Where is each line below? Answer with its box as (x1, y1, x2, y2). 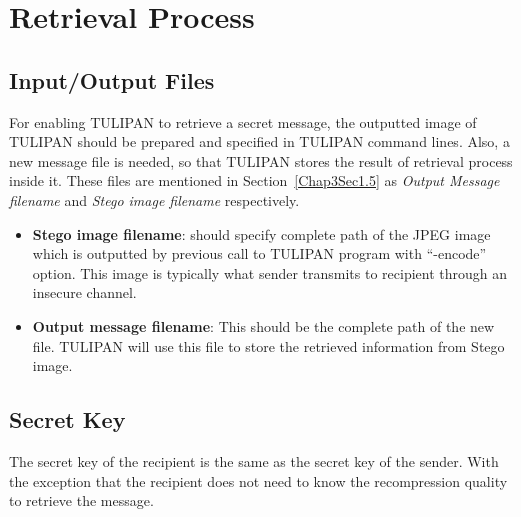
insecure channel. (32, 282, 137, 303)
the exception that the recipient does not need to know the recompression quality (9, 470, 508, 491)
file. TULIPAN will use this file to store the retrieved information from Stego (32, 335, 505, 356)
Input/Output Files (9, 64, 215, 95)
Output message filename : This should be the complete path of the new (32, 315, 495, 336)
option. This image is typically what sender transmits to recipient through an (32, 262, 508, 283)
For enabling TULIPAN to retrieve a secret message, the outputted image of (9, 111, 477, 132)
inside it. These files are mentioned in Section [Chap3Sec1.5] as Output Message (9, 170, 500, 191)
